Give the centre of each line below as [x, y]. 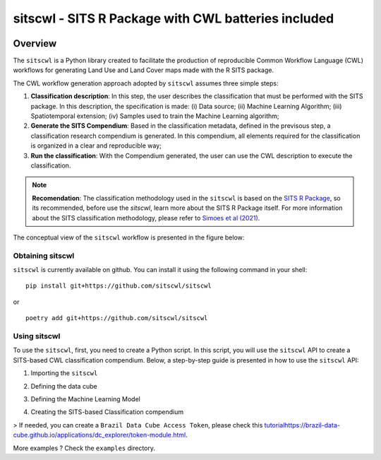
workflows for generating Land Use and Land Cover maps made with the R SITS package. [144, 70]
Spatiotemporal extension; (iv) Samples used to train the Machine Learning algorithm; [155, 116]
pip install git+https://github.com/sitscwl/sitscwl [119, 286]
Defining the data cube [64, 386]
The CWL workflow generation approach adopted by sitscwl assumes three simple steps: [146, 83]
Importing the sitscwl [64, 373]
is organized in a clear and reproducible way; [96, 146]
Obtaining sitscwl [44, 256]
